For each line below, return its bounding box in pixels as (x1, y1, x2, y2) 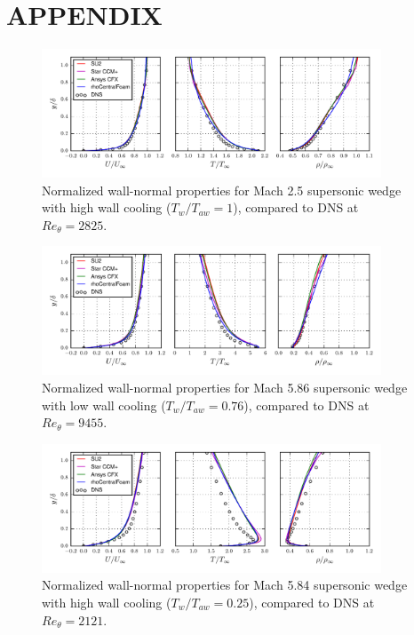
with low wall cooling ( (42, 395, 166, 414)
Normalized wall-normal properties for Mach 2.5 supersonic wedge (42, 180, 402, 199)
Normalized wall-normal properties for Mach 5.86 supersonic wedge (42, 378, 408, 396)
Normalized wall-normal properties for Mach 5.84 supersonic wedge (42, 575, 408, 594)
